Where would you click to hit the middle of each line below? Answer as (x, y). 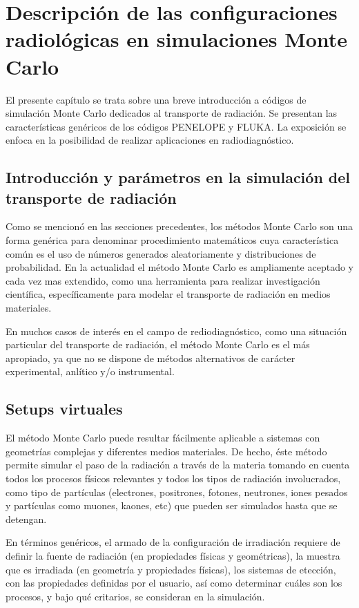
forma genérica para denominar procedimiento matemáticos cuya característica (172, 240)
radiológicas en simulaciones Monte (177, 39)
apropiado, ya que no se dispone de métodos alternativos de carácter (151, 358)
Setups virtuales (64, 409)
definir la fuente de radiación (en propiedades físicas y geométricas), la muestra (173, 555)
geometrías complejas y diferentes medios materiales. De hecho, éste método (166, 451)
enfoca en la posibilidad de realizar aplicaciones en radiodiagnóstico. (150, 140)
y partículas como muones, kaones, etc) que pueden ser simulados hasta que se (172, 505)
